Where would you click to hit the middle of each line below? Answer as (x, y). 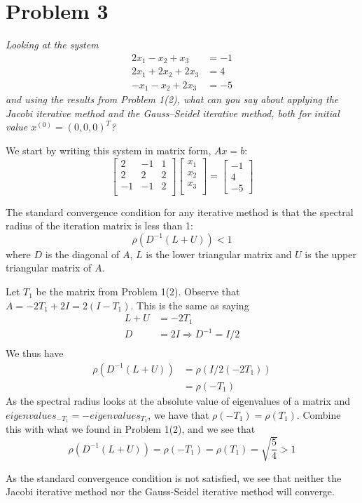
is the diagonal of (82, 254)
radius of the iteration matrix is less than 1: (99, 226)
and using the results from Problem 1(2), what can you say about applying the (172, 99)
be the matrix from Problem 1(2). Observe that (138, 291)
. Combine (319, 414)
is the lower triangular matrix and (219, 254)
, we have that (179, 414)
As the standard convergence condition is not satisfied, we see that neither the (174, 477)
